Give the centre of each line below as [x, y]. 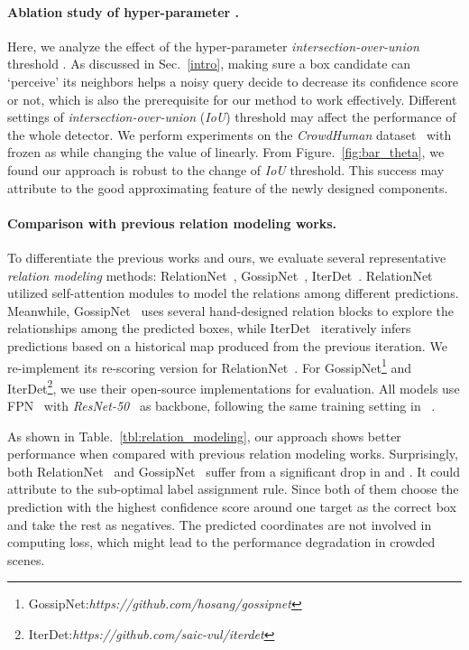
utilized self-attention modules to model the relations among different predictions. [233, 293]
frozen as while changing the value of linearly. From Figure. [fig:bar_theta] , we [226, 152]
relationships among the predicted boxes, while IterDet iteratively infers [209, 328]
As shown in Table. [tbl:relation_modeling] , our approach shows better [204, 436]
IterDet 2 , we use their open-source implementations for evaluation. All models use [234, 386]
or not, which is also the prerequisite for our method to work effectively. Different [232, 99]
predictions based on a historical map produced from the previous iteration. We [227, 345]
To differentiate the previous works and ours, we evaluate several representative [227, 257]
